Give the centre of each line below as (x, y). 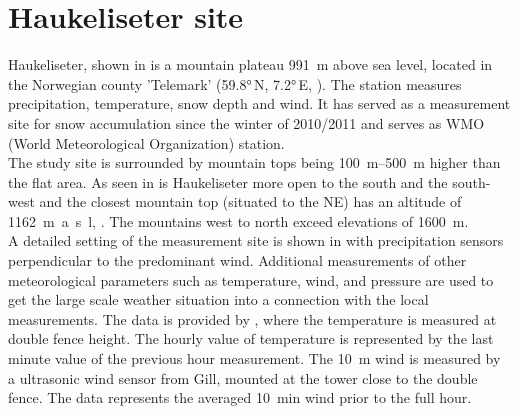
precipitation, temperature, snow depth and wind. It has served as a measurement (259, 103)
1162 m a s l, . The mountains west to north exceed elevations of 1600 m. (238, 220)
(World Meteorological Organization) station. (146, 142)
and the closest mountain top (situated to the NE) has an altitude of (250, 201)
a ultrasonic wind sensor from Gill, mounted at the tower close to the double (243, 377)
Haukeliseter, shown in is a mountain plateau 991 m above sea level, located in (250, 64)
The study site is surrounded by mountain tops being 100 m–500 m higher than (254, 162)
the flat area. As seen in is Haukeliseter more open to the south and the (228, 181)
